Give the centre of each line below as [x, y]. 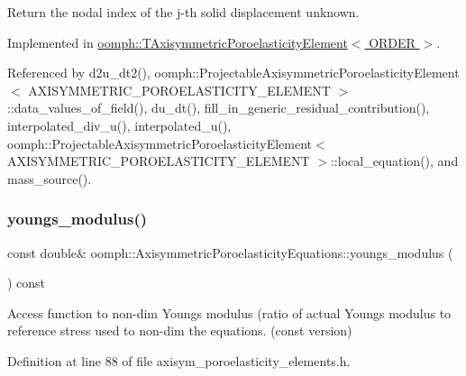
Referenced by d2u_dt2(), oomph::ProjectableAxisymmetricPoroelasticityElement [233, 73]
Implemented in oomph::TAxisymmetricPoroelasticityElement [178, 42]
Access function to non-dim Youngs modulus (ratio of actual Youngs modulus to [229, 312]
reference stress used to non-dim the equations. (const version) [180, 330]
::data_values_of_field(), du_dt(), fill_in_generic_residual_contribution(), [219, 108]
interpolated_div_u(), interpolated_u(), [119, 125]
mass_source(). [50, 178]
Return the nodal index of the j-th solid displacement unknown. [183, 12]
